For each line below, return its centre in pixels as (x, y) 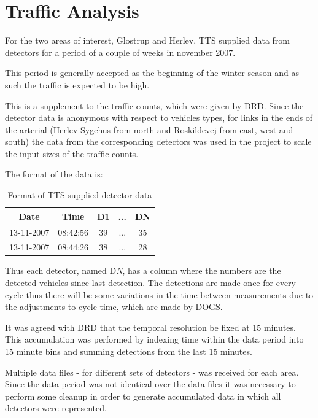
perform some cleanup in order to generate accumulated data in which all (143, 396)
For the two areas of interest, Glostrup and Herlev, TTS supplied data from (148, 40)
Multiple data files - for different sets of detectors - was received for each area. (152, 372)
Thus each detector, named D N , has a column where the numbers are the (143, 270)
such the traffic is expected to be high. (77, 84)
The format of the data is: (54, 174)
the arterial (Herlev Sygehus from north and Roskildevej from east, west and (149, 129)
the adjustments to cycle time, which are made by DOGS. (114, 307)
